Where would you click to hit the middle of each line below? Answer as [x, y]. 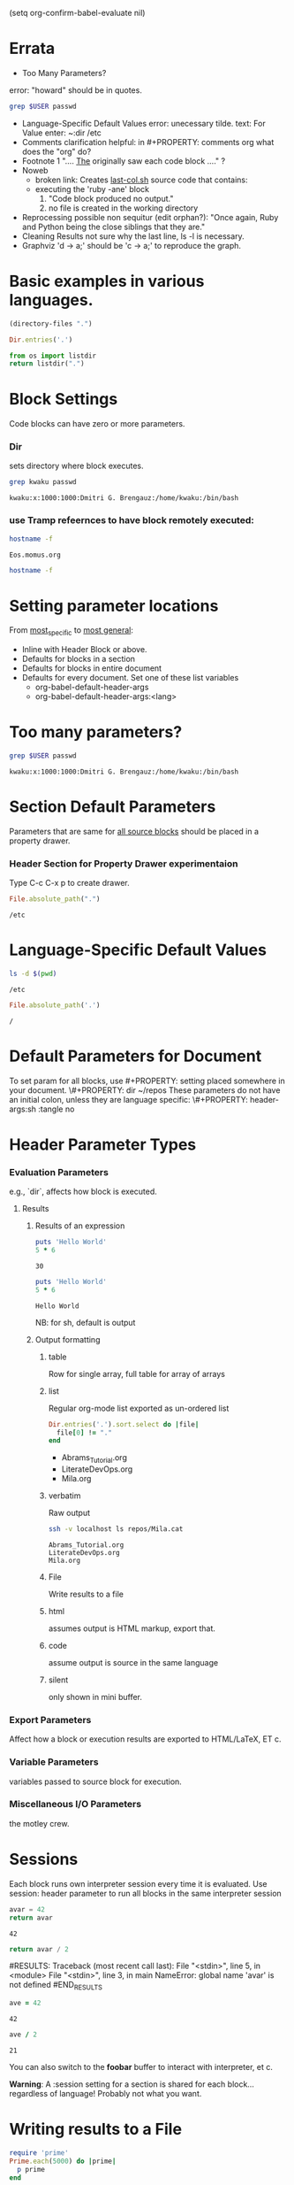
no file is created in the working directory [123, 208]
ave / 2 [23, 2035]
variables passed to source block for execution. [96, 1781]
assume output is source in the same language [133, 1662]
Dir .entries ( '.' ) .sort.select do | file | [124, 1424]
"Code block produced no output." [111, 198]
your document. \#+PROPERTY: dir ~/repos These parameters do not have [145, 1090]
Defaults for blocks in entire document [91, 668]
